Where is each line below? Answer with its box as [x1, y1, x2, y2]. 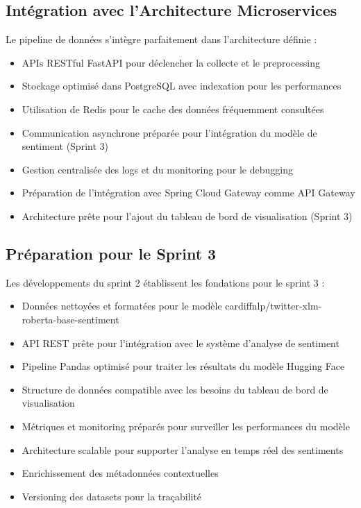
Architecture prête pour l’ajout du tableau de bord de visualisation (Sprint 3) [22, 208, 353, 223]
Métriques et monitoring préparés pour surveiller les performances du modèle [22, 418, 350, 433]
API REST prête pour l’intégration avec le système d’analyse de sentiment [22, 335, 339, 350]
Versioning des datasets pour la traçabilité [22, 489, 202, 503]
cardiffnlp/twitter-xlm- [225, 298, 322, 313]
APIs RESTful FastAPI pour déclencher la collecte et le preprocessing [22, 55, 320, 69]
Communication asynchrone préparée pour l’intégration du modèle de [22, 125, 317, 139]
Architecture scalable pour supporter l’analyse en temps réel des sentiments [22, 442, 344, 457]
